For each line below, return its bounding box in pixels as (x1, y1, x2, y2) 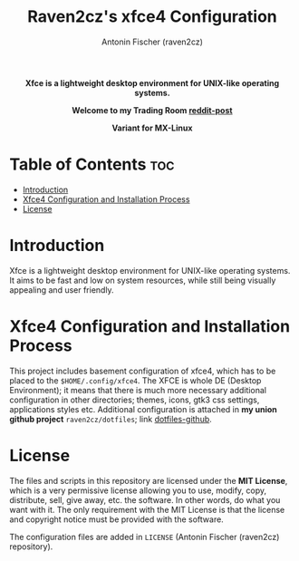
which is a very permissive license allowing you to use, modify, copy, (9, 485, 267, 496)
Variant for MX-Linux (111, 122, 193, 133)
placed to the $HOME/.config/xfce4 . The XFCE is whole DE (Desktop (9, 374, 262, 386)
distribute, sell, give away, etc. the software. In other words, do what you (9, 494, 281, 505)
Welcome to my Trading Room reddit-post (72, 104, 233, 115)
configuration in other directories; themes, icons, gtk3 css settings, (9, 394, 260, 405)
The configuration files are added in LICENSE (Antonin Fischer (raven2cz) (9, 531, 280, 542)
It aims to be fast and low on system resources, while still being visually (9, 275, 276, 285)
